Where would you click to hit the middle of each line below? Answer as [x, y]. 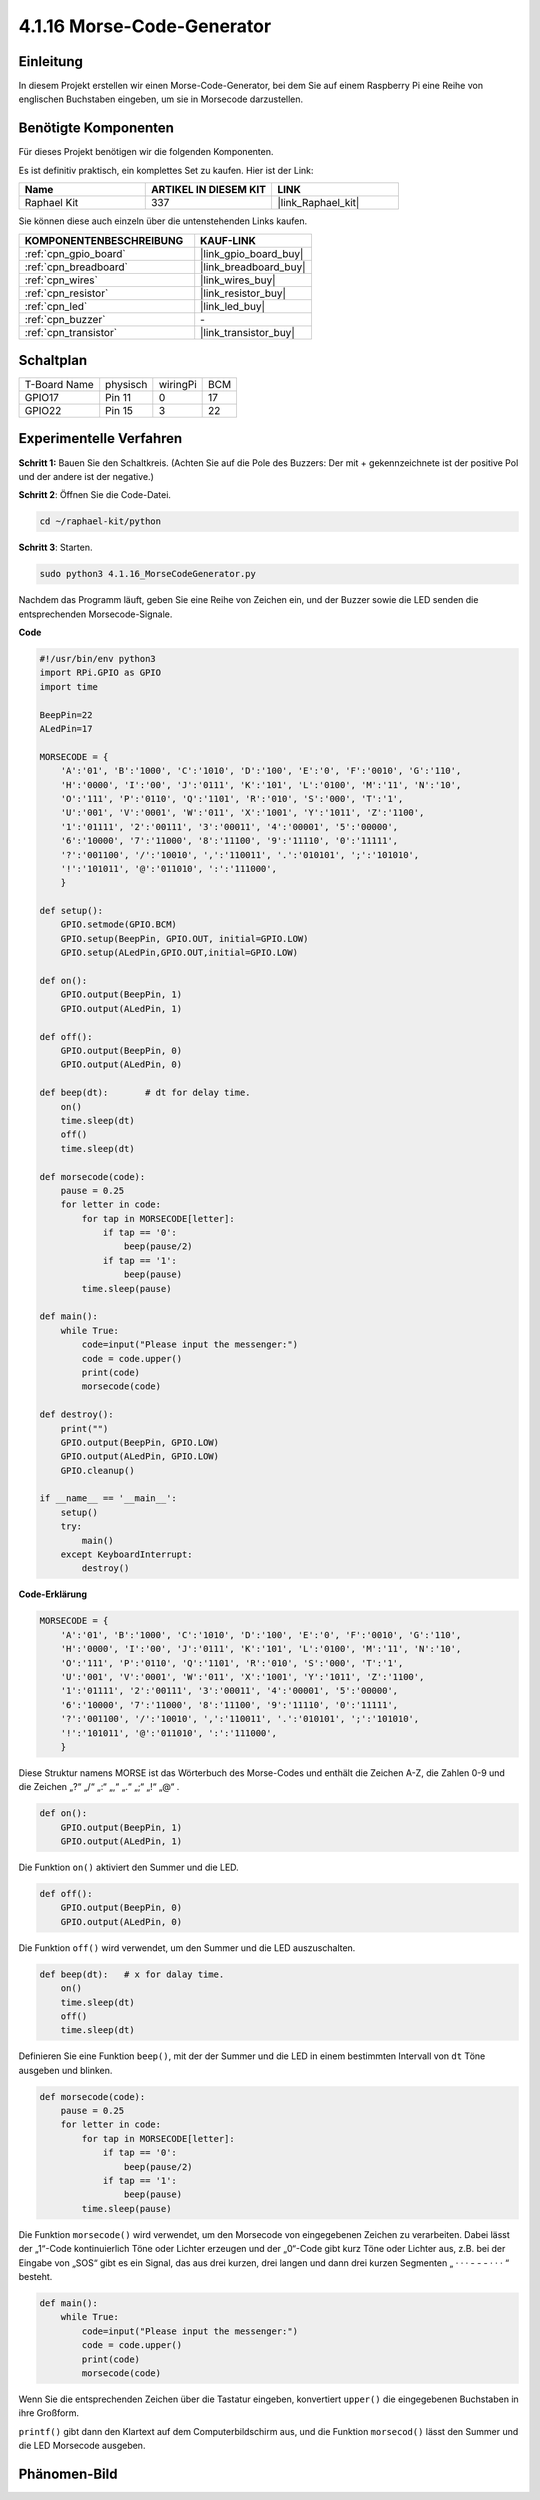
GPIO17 [41, 398]
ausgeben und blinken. [65, 2070]
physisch [126, 385]
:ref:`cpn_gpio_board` [75, 253]
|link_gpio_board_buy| [252, 253]
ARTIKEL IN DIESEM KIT [208, 190]
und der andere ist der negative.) [86, 476]
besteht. [35, 2276]
